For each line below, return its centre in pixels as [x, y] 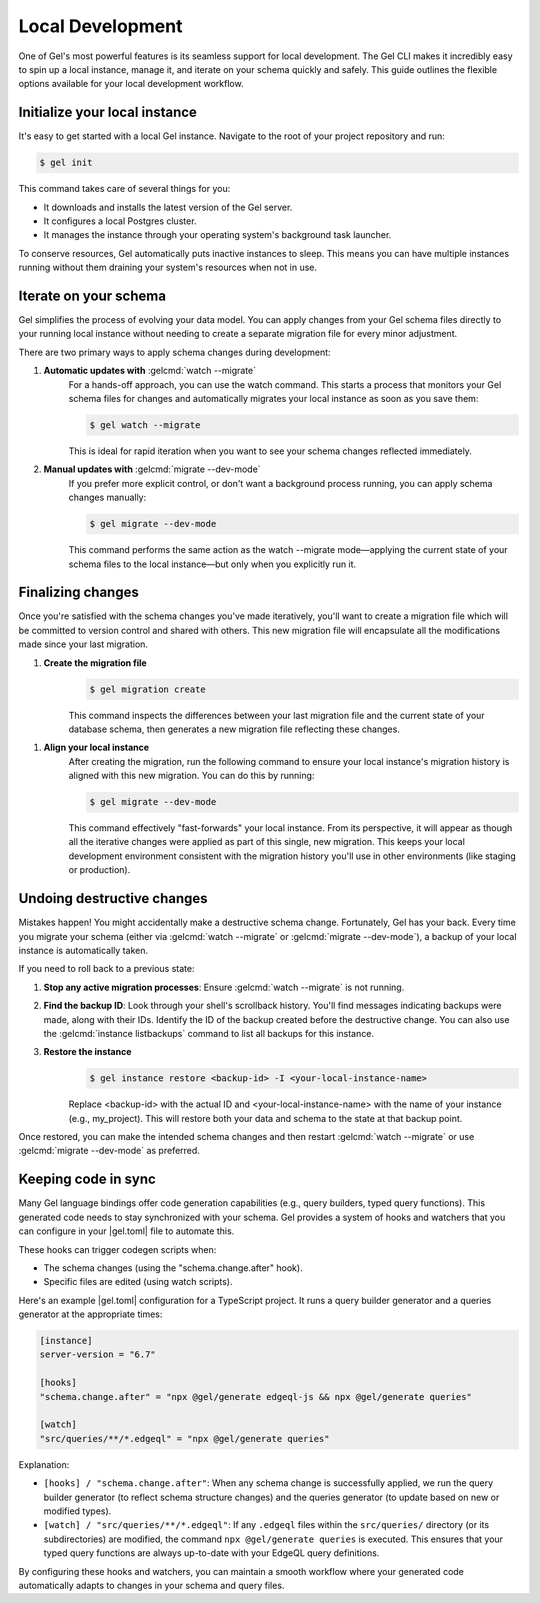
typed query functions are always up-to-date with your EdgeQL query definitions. [211, 1553]
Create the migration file [95, 662]
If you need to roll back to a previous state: [106, 969]
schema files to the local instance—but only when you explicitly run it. [212, 564]
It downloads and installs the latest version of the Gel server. [168, 207]
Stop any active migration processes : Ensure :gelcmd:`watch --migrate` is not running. [224, 987]
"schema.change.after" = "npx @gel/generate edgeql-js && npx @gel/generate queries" [255, 1396]
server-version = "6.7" [98, 1354]
